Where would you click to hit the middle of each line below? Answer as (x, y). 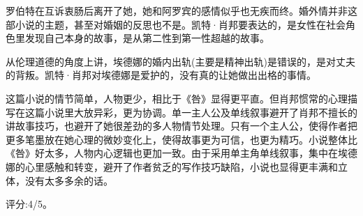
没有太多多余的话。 (69, 180)
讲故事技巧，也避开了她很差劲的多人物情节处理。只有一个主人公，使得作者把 (181, 126)
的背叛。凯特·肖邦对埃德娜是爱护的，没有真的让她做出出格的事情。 (161, 75)
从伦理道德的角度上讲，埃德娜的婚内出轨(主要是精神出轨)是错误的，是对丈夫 (180, 61)
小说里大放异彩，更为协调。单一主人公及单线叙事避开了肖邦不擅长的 (201, 112)
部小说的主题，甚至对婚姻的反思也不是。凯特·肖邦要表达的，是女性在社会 (176, 24)
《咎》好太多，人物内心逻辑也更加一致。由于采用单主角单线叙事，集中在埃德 (181, 153)
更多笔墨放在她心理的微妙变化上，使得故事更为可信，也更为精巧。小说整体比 (181, 139)
